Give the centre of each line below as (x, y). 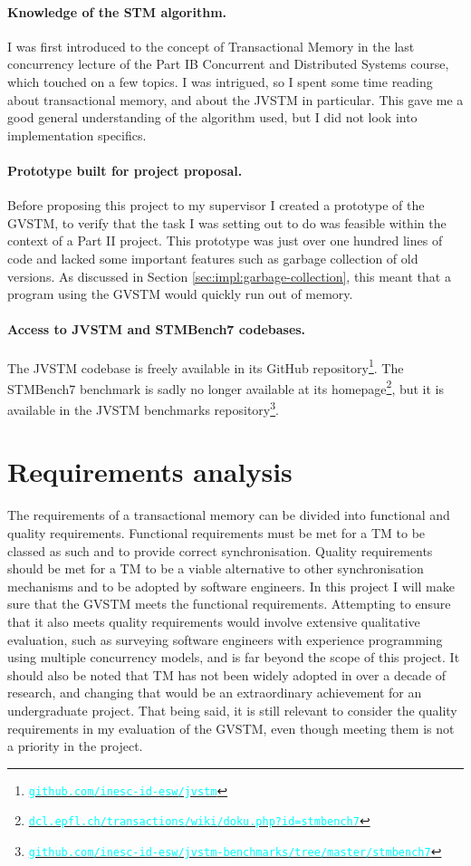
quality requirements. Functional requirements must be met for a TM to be (216, 532)
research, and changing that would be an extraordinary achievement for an (215, 693)
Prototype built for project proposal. (125, 170)
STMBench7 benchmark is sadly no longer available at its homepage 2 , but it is (226, 387)
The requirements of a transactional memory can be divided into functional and (229, 515)
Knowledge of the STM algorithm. (117, 11)
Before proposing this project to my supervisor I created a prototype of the (216, 205)
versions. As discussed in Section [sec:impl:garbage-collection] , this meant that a (229, 276)
